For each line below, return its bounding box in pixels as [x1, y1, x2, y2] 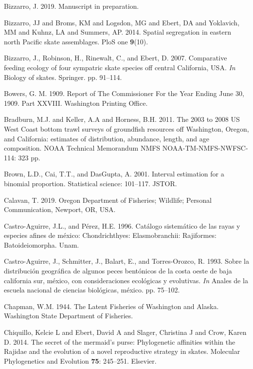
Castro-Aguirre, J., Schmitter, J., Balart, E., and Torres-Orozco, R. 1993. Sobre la [4, 256, 249, 266]
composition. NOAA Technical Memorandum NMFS [4, 143, 161, 153]
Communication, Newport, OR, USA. [4, 204, 116, 214]
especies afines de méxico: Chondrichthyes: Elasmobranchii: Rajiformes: [4, 230, 217, 240]
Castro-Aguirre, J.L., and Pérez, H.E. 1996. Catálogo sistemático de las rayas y [4, 220, 240, 231]
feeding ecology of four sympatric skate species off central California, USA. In [4, 62, 235, 72]
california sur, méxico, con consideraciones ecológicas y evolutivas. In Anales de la [4, 275, 248, 285]
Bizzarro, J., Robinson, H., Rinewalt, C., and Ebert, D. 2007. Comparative [4, 53, 227, 63]
